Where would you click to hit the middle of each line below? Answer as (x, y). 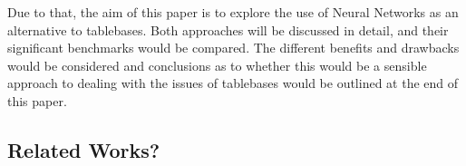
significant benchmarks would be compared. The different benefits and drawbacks (233, 48)
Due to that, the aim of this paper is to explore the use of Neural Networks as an (233, 12)
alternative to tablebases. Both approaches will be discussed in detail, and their (228, 29)
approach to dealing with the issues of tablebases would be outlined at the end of (233, 83)
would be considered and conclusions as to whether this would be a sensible (217, 65)
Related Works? (84, 149)
